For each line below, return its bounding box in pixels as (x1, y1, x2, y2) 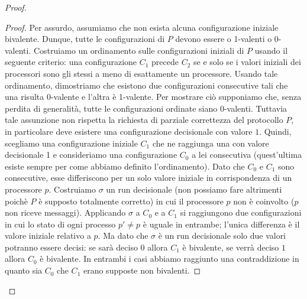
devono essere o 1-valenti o (175, 32, 272, 45)
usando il (254, 44, 288, 56)
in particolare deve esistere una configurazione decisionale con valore (5, 125, 253, 137)
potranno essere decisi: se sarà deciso (5, 240, 138, 253)
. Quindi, (259, 125, 292, 137)
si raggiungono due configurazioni (180, 206, 302, 219)
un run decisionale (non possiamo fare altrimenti (106, 183, 282, 195)
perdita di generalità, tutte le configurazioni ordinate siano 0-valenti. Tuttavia (5, 102, 287, 114)
